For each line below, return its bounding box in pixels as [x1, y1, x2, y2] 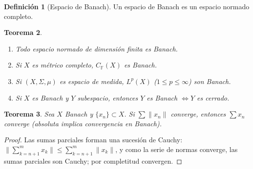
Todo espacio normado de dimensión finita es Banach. [15, 43, 178, 53]
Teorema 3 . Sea [4, 109, 55, 119]
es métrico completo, [32, 60, 94, 70]
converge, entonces [170, 109, 226, 119]
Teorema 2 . [4, 27, 42, 37]
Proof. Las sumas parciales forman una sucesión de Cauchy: [4, 135, 183, 145]
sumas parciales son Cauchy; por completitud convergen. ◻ [4, 155, 182, 166]
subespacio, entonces [77, 92, 138, 102]
